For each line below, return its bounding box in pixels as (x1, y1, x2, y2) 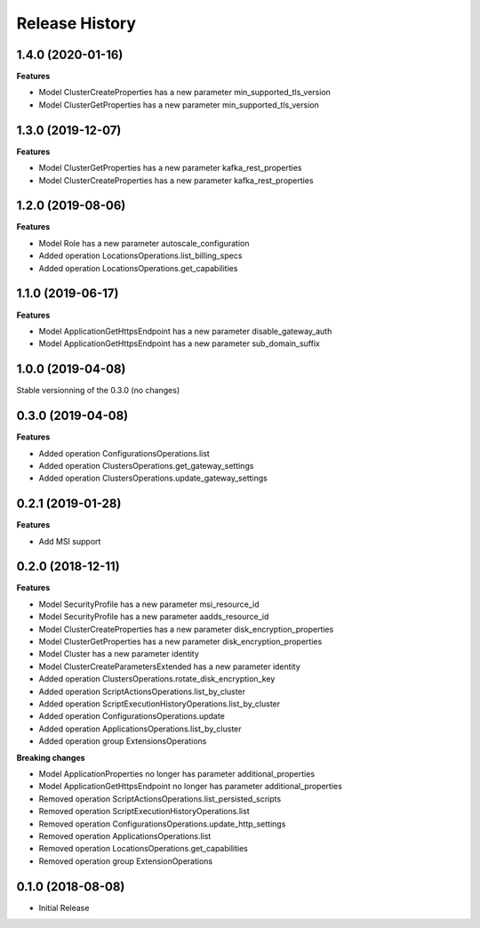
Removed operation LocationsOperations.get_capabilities (38, 843, 248, 854)
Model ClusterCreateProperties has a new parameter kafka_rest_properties (38, 174, 315, 186)
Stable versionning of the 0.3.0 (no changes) (16, 385, 180, 396)
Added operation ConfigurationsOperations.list (38, 448, 211, 458)
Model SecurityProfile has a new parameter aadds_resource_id (38, 611, 269, 622)
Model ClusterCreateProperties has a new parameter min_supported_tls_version (38, 87, 331, 98)
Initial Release (38, 902, 90, 913)
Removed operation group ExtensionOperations (38, 855, 213, 867)
